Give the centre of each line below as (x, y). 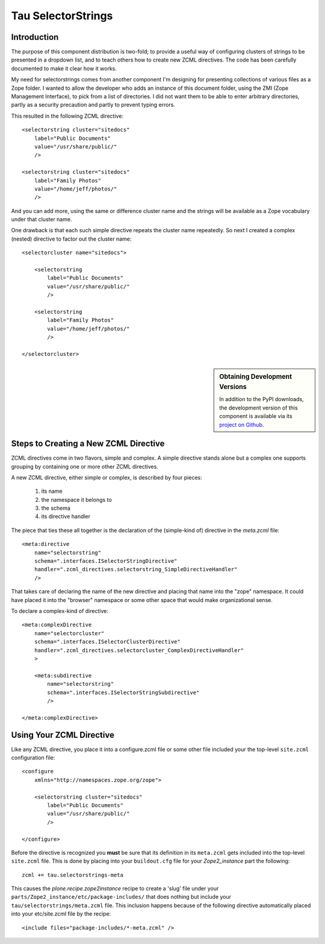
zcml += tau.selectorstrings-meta (73, 875)
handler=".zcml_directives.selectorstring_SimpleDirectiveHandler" (136, 569)
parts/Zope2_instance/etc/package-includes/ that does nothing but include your (121, 897)
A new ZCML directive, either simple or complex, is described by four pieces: (107, 477)
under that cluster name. (42, 220)
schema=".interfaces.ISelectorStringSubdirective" (123, 692)
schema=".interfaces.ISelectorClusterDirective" (107, 642)
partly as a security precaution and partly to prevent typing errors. (93, 105)
